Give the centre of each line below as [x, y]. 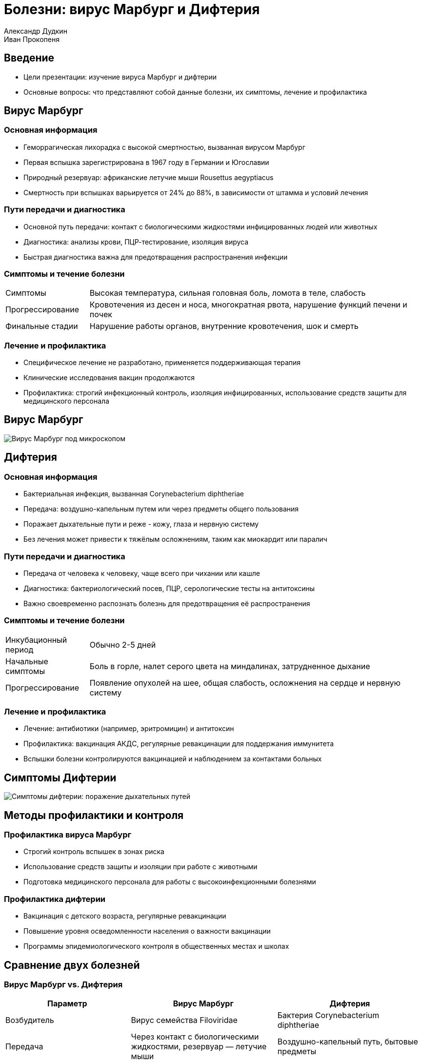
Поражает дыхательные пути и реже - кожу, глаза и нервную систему [141, 524]
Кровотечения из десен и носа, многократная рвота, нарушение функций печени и [248, 305]
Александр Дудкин [36, 31]
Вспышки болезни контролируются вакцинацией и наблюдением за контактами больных [173, 759]
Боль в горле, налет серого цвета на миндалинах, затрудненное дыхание [230, 666]
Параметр [67, 1004]
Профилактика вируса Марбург [68, 835]
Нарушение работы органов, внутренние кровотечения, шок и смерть [224, 326]
